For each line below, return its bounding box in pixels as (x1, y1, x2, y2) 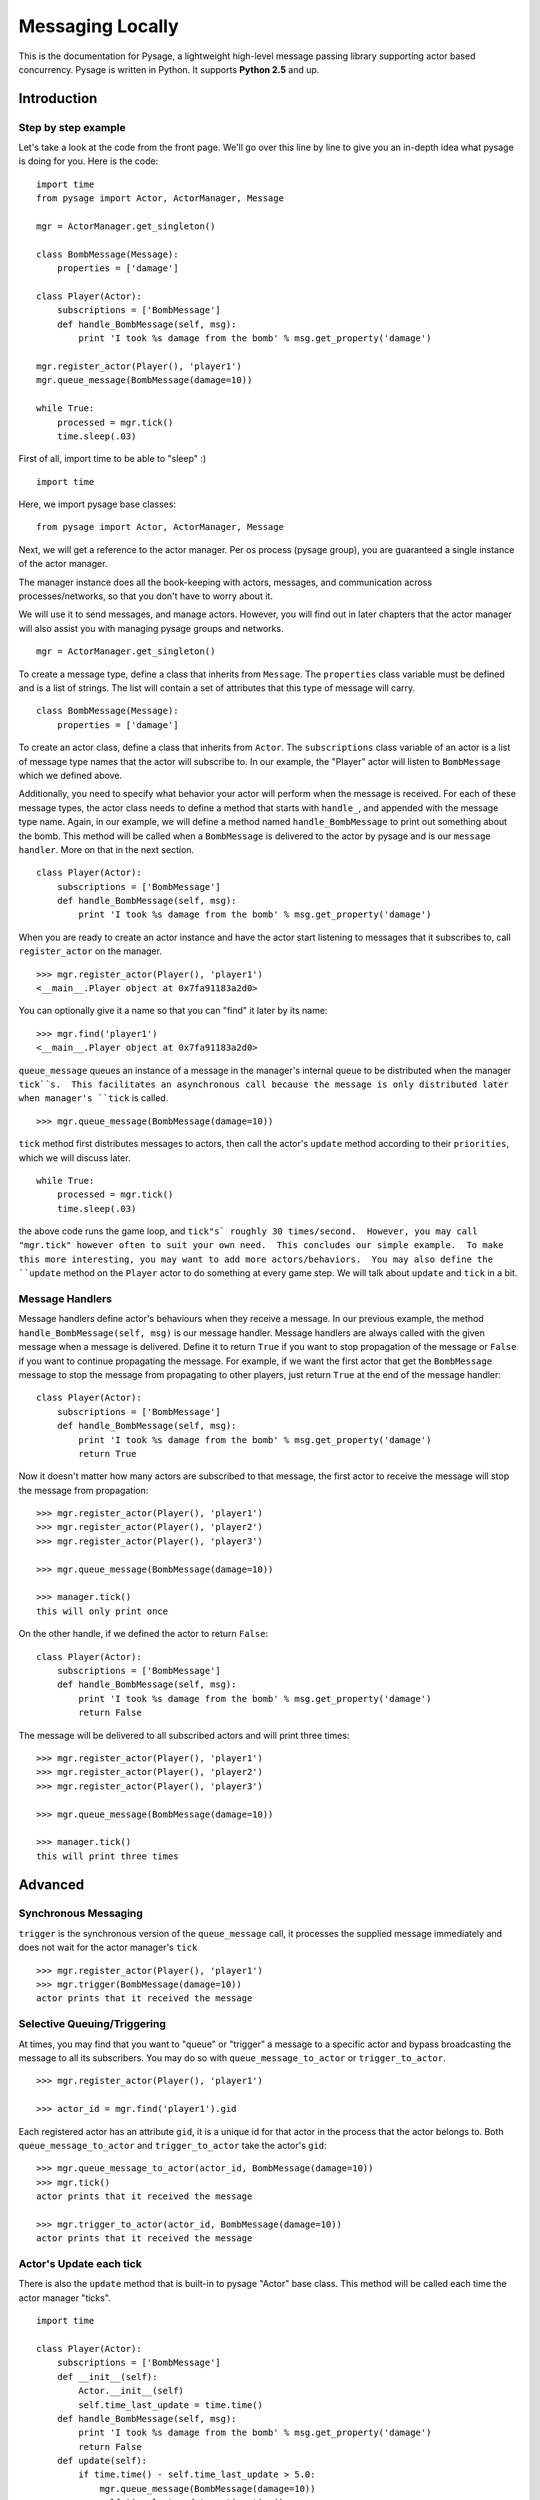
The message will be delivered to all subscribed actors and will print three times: (18, 1729, 350, 1741)
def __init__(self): (56, 2371, 158, 2382)
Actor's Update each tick (18, 2257, 142, 2270)
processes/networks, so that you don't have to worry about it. (18, 590, 274, 602)
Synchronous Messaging (18, 1906, 144, 1920)
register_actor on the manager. (18, 945, 162, 957)
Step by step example (18, 120, 126, 134)
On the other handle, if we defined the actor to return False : (18, 1628, 269, 1640)
